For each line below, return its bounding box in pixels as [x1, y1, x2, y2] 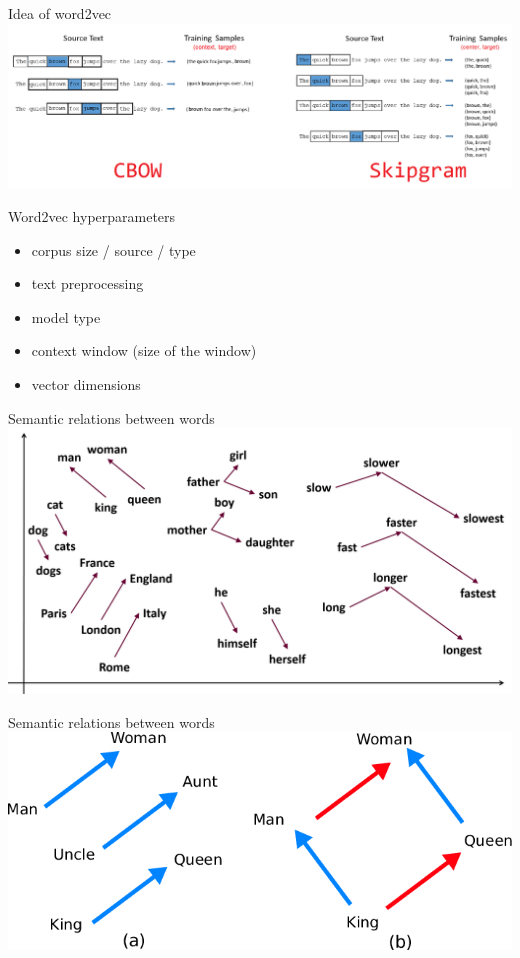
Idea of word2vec [8, 3, 112, 23]
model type [31, 306, 101, 327]
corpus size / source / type [31, 239, 196, 260]
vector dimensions [31, 374, 141, 395]
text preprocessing [31, 273, 144, 294]
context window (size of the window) [31, 340, 257, 361]
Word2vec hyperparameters [8, 206, 176, 227]
